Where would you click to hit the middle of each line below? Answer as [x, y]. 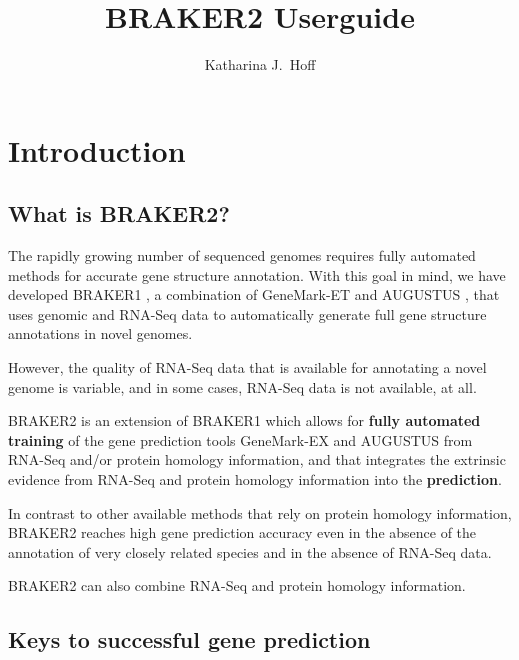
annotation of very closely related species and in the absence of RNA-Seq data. [250, 551]
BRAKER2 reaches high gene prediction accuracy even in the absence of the [242, 532]
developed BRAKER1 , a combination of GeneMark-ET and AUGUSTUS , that [254, 294]
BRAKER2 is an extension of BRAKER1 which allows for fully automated [244, 420]
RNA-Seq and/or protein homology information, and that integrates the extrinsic [257, 459]
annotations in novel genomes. [100, 333]
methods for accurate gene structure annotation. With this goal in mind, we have [257, 274]
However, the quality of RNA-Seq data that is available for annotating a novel [247, 367]
